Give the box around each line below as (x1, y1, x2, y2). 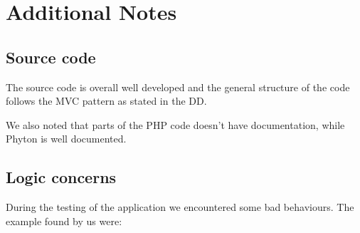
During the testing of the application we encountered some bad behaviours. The (6, 200, 354, 214)
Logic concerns (6, 166, 117, 188)
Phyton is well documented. (6, 131, 127, 146)
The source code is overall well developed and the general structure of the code (6, 79, 350, 94)
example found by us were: (6, 213, 122, 228)
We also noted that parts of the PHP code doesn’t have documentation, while (6, 117, 345, 132)
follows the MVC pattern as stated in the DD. (6, 93, 207, 108)
